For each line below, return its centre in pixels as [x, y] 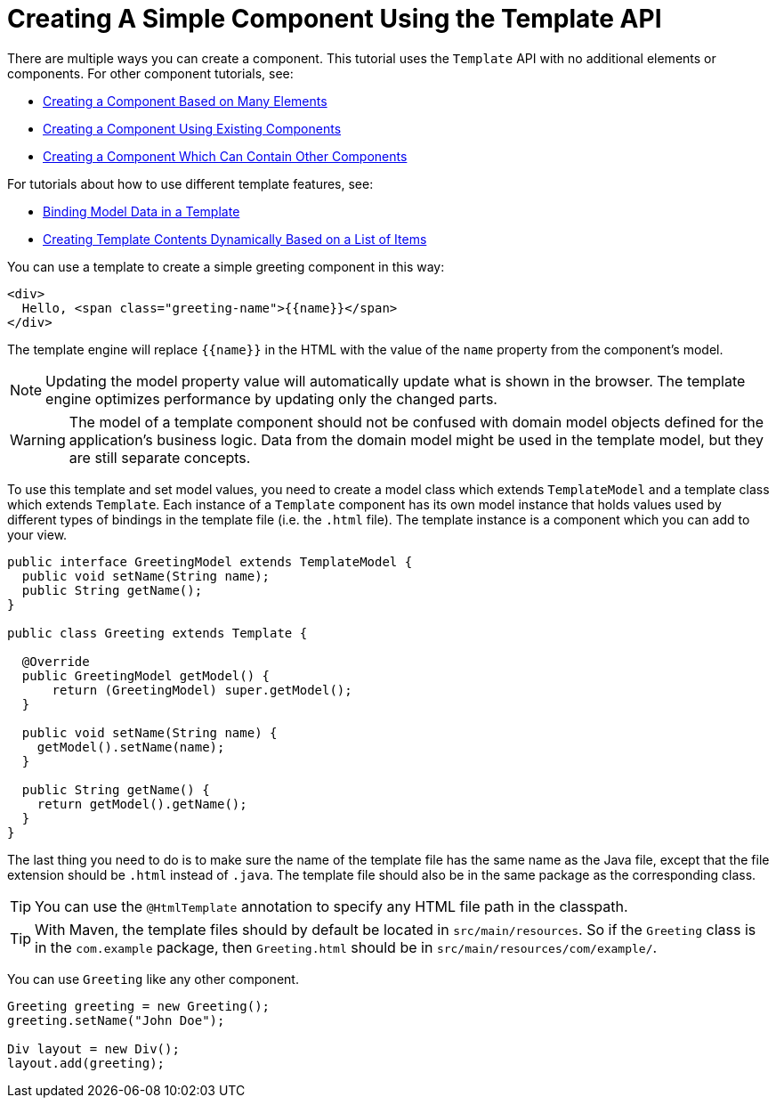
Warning [38, 439]
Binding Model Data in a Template [141, 211]
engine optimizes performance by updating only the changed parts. [271, 398]
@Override [56, 661]
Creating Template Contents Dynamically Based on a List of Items [235, 239]
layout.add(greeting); [86, 1063]
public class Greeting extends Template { [158, 633]
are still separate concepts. [160, 457]
